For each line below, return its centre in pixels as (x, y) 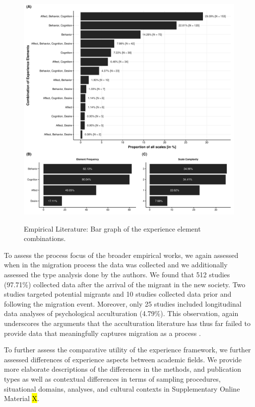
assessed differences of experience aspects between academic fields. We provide (123, 359)
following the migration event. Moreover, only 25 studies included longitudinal (123, 303)
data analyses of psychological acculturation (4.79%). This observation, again (121, 313)
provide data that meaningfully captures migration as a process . (102, 333)
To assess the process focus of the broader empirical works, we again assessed (121, 255)
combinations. (45, 238)
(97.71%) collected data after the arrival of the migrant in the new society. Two (125, 284)
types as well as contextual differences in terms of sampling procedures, (112, 378)
